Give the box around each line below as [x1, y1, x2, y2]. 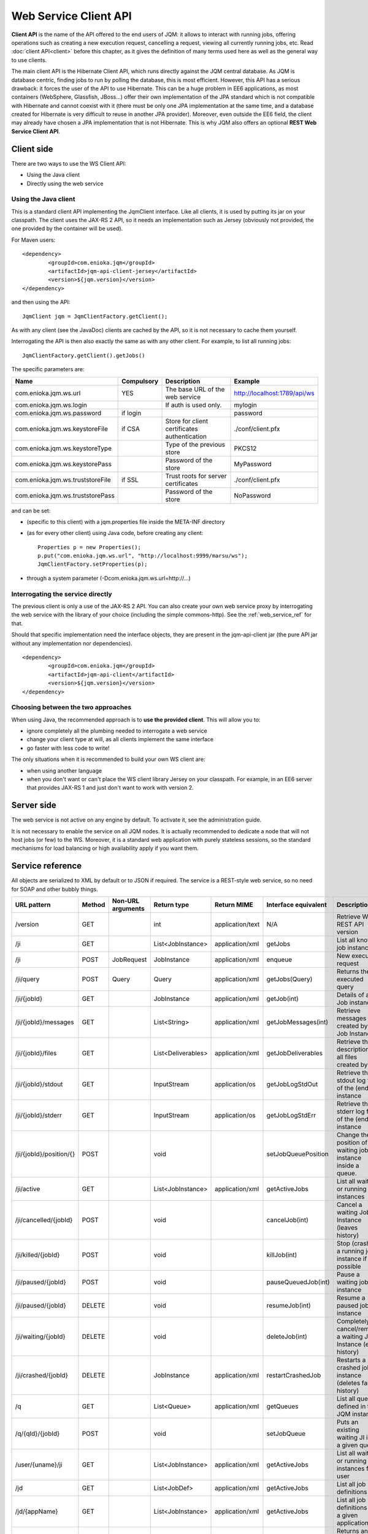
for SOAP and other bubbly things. [11, 885, 98, 893]
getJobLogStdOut [266, 1080, 318, 1089]
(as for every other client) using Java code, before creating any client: [26, 530, 204, 537]
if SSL [121, 476, 139, 484]
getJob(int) [266, 995, 299, 1003]
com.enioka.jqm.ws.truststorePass [15, 491, 115, 499]
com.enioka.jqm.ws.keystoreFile [15, 424, 109, 433]
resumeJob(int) [266, 1301, 311, 1310]
